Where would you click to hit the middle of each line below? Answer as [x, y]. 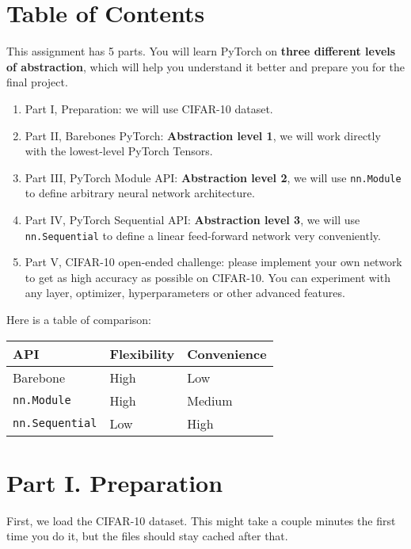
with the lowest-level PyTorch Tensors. [119, 151]
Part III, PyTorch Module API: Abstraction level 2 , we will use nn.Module [213, 177]
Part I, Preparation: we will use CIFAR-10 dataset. [149, 108]
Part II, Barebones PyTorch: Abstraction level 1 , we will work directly [203, 135]
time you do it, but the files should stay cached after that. [147, 536]
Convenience [227, 353]
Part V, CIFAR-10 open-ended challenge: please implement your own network [213, 262]
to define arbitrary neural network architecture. [140, 193]
